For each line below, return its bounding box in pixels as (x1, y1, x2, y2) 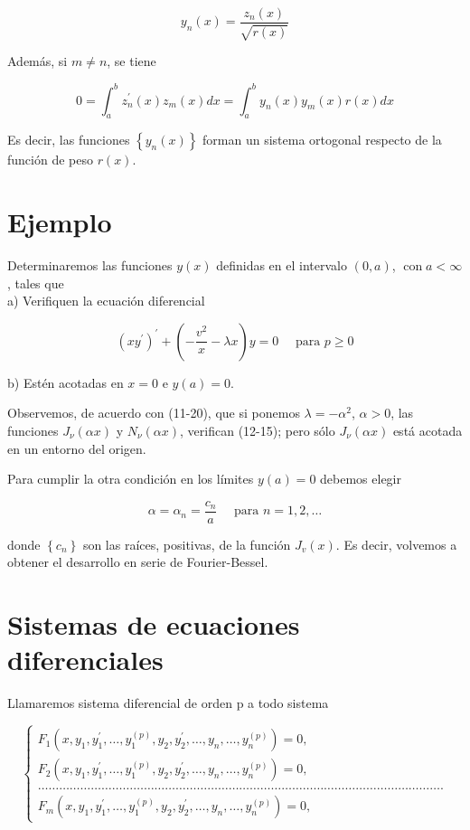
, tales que (7, 273, 64, 292)
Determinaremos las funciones (7, 256, 173, 275)
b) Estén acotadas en (7, 373, 124, 391)
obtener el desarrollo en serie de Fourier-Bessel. (7, 552, 268, 571)
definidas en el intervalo (216, 256, 347, 275)
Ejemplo (7, 203, 112, 241)
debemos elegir (320, 469, 401, 488)
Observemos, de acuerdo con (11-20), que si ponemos (7, 403, 300, 422)
